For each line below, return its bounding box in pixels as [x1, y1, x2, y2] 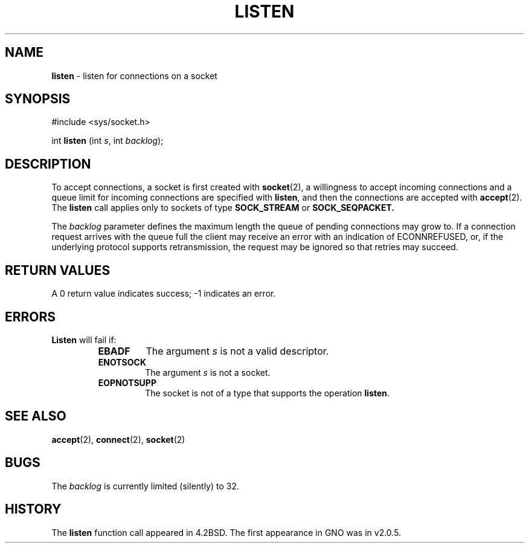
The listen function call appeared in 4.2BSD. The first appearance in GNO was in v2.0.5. [51, 527, 402, 538]
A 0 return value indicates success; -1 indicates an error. [51, 288, 276, 299]
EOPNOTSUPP [98, 377, 156, 388]
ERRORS [5, 309, 56, 324]
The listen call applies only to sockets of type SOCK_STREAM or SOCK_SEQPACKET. [51, 202, 394, 213]
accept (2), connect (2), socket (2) [51, 434, 185, 445]
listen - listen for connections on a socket [51, 70, 217, 81]
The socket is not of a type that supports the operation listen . [145, 387, 390, 398]
